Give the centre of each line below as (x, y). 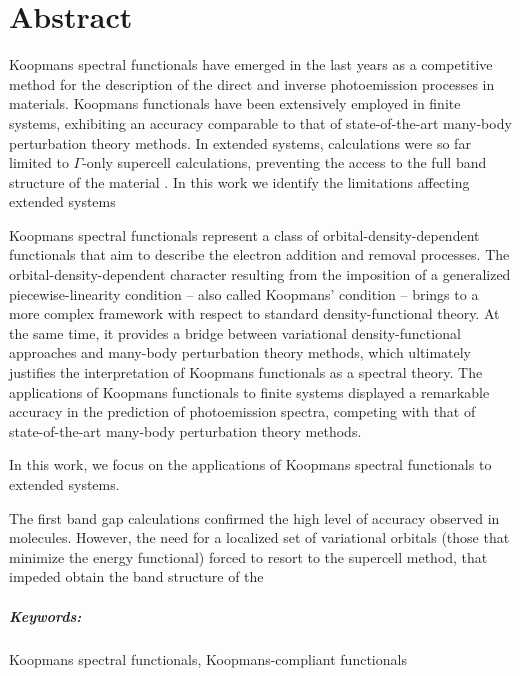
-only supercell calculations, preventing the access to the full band (284, 162)
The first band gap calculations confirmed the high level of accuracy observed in (254, 517)
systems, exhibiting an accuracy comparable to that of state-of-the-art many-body (260, 122)
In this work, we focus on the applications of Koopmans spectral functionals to (250, 464)
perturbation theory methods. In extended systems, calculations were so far (240, 142)
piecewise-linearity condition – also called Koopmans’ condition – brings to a (244, 293)
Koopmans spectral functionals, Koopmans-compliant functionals (208, 658)
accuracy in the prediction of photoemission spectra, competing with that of (242, 411)
